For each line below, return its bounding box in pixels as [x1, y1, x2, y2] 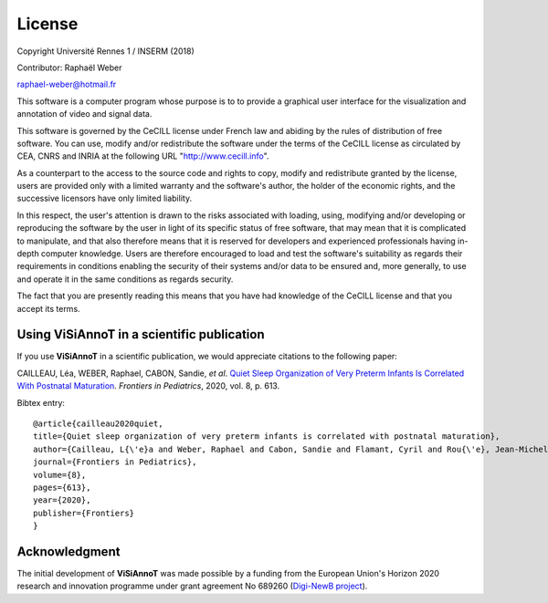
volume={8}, [33, 470, 87, 480]
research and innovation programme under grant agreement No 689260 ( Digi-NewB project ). [16, 580, 368, 592]
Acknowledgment [16, 544, 121, 559]
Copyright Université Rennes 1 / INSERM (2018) [16, 46, 195, 57]
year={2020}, [33, 495, 91, 505]
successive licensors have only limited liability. [16, 192, 192, 204]
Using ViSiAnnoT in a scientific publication [16, 327, 265, 342]
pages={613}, [33, 483, 91, 493]
